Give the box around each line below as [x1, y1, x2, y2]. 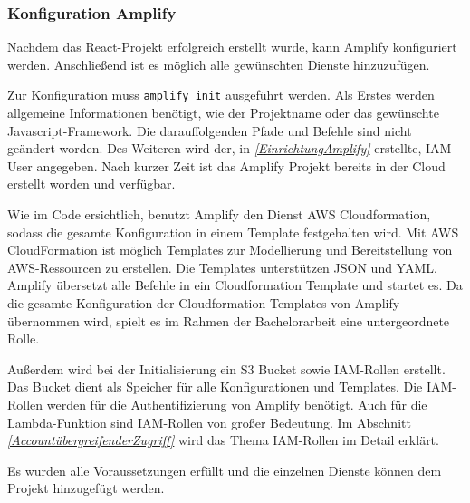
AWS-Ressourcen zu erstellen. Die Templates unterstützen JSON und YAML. [7, 257, 437, 276]
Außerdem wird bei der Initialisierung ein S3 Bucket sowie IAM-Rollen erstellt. [7, 359, 446, 378]
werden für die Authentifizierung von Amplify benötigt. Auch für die [46, 394, 427, 413]
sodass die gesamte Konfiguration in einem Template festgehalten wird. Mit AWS [7, 222, 459, 241]
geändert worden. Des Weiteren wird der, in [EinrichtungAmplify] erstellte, [7, 139, 422, 158]
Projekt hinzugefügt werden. [7, 479, 165, 498]
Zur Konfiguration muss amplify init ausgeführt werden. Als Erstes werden [7, 85, 435, 104]
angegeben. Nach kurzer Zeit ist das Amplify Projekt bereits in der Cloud [36, 156, 446, 175]
